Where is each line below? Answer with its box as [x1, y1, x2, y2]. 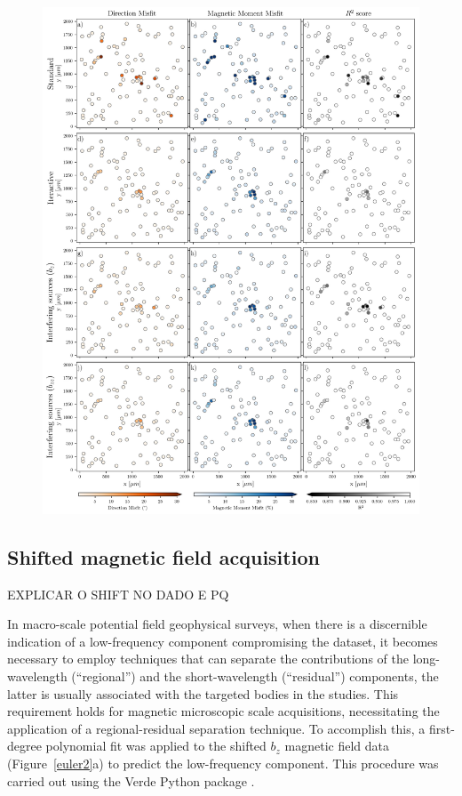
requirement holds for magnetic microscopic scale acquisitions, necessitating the [7, 702, 440, 720]
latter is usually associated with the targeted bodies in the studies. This [7, 684, 399, 703]
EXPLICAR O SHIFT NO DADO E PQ [7, 584, 229, 603]
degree [7, 736, 42, 755]
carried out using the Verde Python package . [7, 771, 255, 790]
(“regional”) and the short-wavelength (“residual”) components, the [71, 666, 439, 685]
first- [428, 719, 455, 737]
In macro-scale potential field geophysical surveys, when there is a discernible [7, 615, 427, 633]
